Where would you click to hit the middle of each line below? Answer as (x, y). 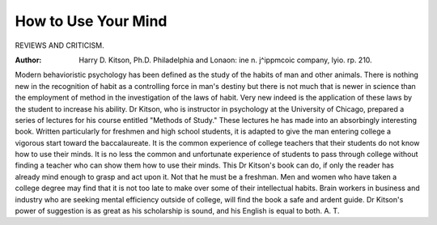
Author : (28, 60)
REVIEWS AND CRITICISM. (59, 45)
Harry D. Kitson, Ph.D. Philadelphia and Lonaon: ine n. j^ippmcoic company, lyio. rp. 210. (225, 60)
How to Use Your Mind (91, 21)
